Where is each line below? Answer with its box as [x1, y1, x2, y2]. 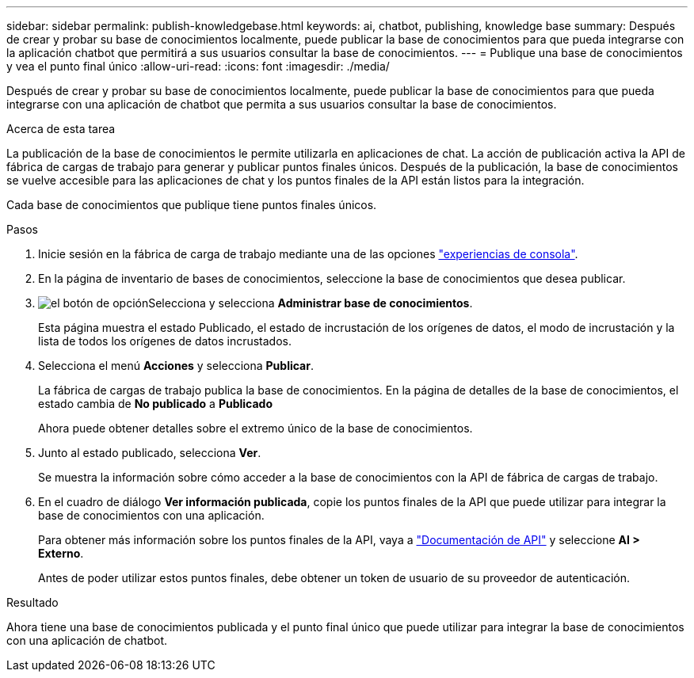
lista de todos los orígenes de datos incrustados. [38, 334, 292, 348]
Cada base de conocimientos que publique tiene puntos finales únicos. [6, 198, 377, 211]
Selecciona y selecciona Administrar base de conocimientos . [148, 296, 473, 310]
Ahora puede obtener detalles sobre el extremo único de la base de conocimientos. [38, 421, 473, 435]
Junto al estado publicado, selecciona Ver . [38, 446, 261, 459]
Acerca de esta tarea [6, 122, 116, 135]
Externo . [38, 547, 84, 560]
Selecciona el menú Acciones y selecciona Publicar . [38, 359, 314, 372]
